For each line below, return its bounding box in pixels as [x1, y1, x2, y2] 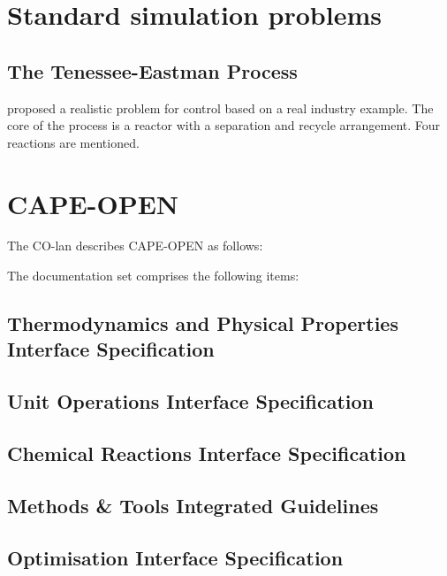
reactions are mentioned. [7, 133, 140, 151]
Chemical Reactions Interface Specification [7, 440, 406, 467]
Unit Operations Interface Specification [7, 388, 375, 415]
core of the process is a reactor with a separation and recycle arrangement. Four [7, 116, 441, 134]
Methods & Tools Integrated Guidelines [7, 491, 379, 518]
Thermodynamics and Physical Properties [7, 310, 398, 337]
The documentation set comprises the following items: [7, 266, 299, 285]
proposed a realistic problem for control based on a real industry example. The [7, 98, 434, 117]
